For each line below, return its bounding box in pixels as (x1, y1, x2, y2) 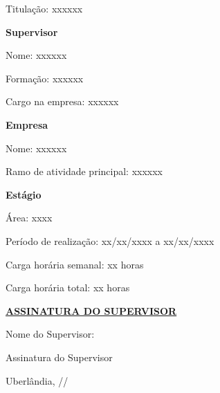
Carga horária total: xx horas (6, 280, 130, 295)
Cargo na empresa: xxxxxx (6, 94, 119, 109)
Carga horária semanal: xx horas (6, 257, 144, 271)
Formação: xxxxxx (6, 71, 84, 85)
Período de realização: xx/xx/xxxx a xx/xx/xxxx (6, 233, 214, 248)
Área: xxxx (6, 210, 53, 225)
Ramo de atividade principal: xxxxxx (6, 164, 163, 179)
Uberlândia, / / (6, 373, 68, 387)
